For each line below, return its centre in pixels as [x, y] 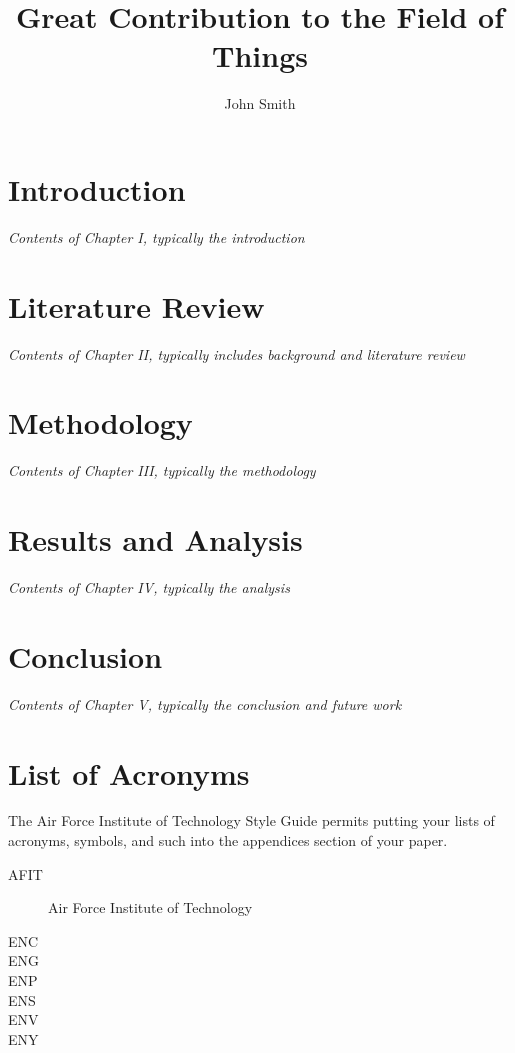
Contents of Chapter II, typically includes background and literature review [236, 353]
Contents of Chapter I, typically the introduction [156, 236]
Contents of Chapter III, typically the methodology [162, 470]
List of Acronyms [129, 772]
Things [260, 55]
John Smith [260, 103]
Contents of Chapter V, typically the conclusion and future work [205, 703]
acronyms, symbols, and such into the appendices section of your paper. [228, 840]
